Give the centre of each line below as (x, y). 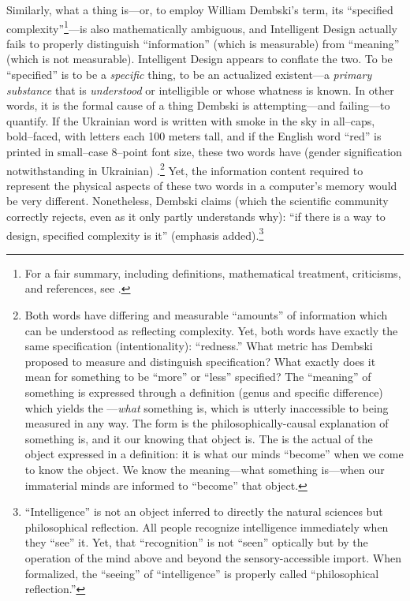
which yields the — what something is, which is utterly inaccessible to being (207, 407)
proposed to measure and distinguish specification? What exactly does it (200, 361)
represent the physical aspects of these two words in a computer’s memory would (202, 185)
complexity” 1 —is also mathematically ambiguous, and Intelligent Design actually (202, 27)
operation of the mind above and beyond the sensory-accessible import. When (213, 557)
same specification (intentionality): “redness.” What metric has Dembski (199, 346)
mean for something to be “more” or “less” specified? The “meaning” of (198, 377)
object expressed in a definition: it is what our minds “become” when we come (214, 454)
